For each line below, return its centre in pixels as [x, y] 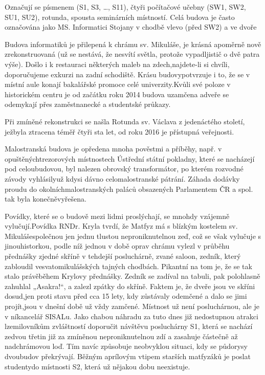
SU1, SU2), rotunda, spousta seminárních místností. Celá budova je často [120, 17]
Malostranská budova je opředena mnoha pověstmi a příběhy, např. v [113, 149]
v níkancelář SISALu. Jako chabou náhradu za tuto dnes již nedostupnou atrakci [131, 316]
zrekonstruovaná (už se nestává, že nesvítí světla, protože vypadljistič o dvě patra [132, 54]
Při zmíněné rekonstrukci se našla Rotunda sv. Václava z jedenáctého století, [125, 121]
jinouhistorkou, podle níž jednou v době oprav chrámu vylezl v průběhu [117, 246]
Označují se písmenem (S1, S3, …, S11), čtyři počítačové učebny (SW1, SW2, [125, 7]
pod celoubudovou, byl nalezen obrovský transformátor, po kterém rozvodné [124, 169]
